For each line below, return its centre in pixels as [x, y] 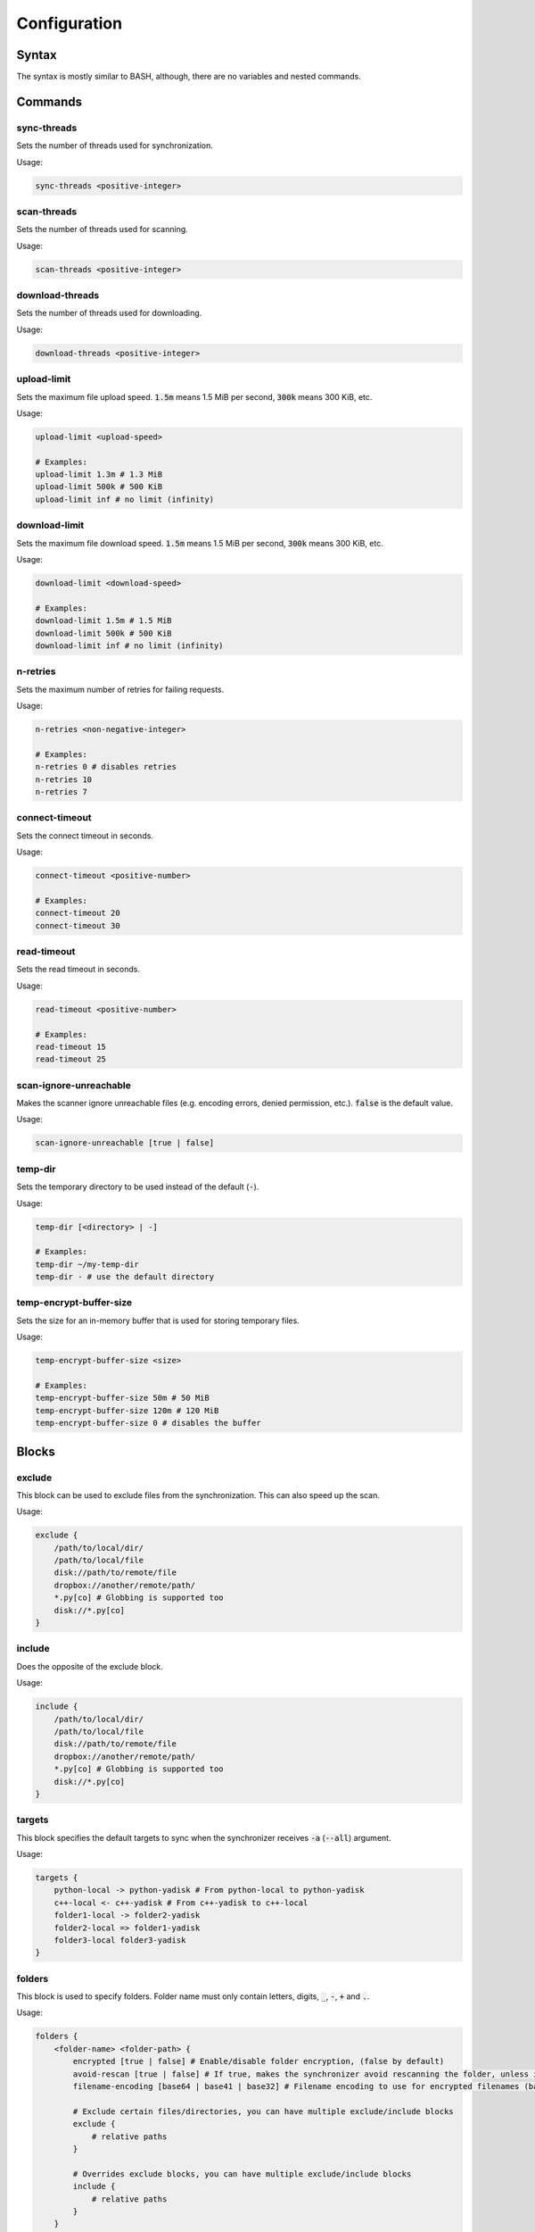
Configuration [70, 23]
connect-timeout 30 [78, 925]
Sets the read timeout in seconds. [78, 970]
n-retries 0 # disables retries [106, 767]
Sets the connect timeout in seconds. [85, 836]
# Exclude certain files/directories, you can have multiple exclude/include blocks [263, 2111]
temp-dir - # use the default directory [124, 1277]
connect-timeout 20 [78, 913]
